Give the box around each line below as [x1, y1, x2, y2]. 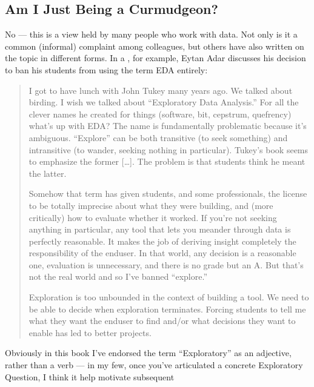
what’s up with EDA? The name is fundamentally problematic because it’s [28, 119, 307, 132]
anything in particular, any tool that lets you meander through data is [28, 223, 291, 236]
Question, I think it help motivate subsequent [5, 370, 175, 383]
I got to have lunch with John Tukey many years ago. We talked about [28, 84, 293, 96]
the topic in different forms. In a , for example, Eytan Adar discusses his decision [5, 51, 306, 64]
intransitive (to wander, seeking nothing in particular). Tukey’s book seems [28, 143, 309, 156]
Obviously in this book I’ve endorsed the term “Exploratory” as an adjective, [5, 346, 292, 359]
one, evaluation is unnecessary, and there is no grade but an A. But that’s [28, 258, 304, 271]
